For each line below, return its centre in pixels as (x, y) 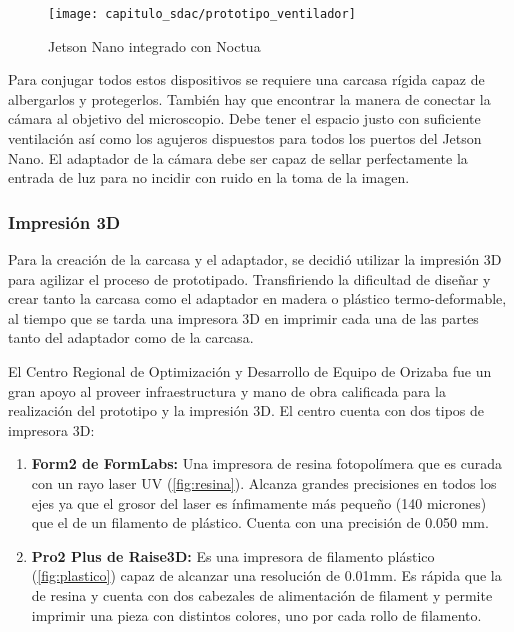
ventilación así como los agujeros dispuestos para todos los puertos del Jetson (245, 138)
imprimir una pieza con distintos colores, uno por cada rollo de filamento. (256, 614)
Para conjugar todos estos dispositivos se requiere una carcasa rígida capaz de (246, 79)
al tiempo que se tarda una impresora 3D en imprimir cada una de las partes (243, 317)
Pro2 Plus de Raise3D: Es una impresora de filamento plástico (233, 555)
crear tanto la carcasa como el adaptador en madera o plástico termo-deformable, (257, 298)
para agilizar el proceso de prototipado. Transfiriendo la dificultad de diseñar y (249, 278)
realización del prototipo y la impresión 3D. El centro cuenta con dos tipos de (246, 410)
